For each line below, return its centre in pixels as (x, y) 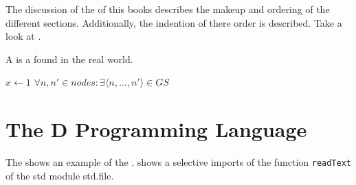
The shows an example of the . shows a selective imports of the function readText (178, 162)
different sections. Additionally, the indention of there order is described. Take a (174, 22)
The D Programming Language (156, 129)
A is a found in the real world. (69, 59)
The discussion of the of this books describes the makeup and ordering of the (168, 9)
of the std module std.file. (60, 175)
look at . (23, 36)
